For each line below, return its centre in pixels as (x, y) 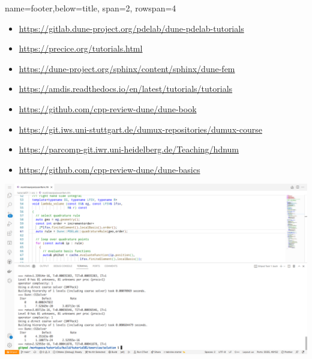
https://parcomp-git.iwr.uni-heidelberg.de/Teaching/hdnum (129, 149)
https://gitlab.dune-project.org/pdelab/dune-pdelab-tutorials (131, 28)
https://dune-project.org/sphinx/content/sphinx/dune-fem (127, 68)
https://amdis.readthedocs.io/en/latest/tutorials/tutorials (126, 89)
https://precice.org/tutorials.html (81, 48)
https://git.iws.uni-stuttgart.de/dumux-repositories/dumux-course (140, 129)
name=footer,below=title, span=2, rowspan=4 (91, 8)
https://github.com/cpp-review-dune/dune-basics (109, 169)
